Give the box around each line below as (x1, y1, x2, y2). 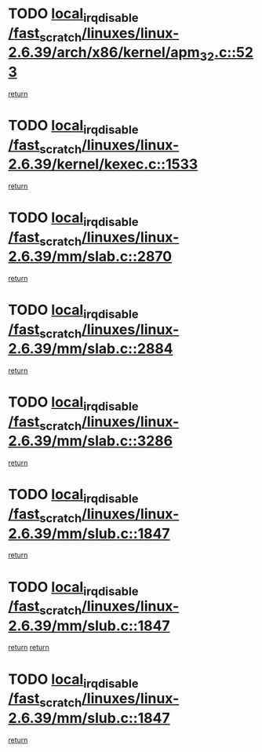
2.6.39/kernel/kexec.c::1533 (8, 155, 198, 173)
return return (8, 643, 49, 652)
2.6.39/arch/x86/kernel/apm (8, 44, 200, 61)
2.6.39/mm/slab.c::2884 (8, 340, 174, 358)
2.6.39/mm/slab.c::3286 (8, 433, 173, 450)
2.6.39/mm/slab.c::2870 (8, 248, 173, 265)
